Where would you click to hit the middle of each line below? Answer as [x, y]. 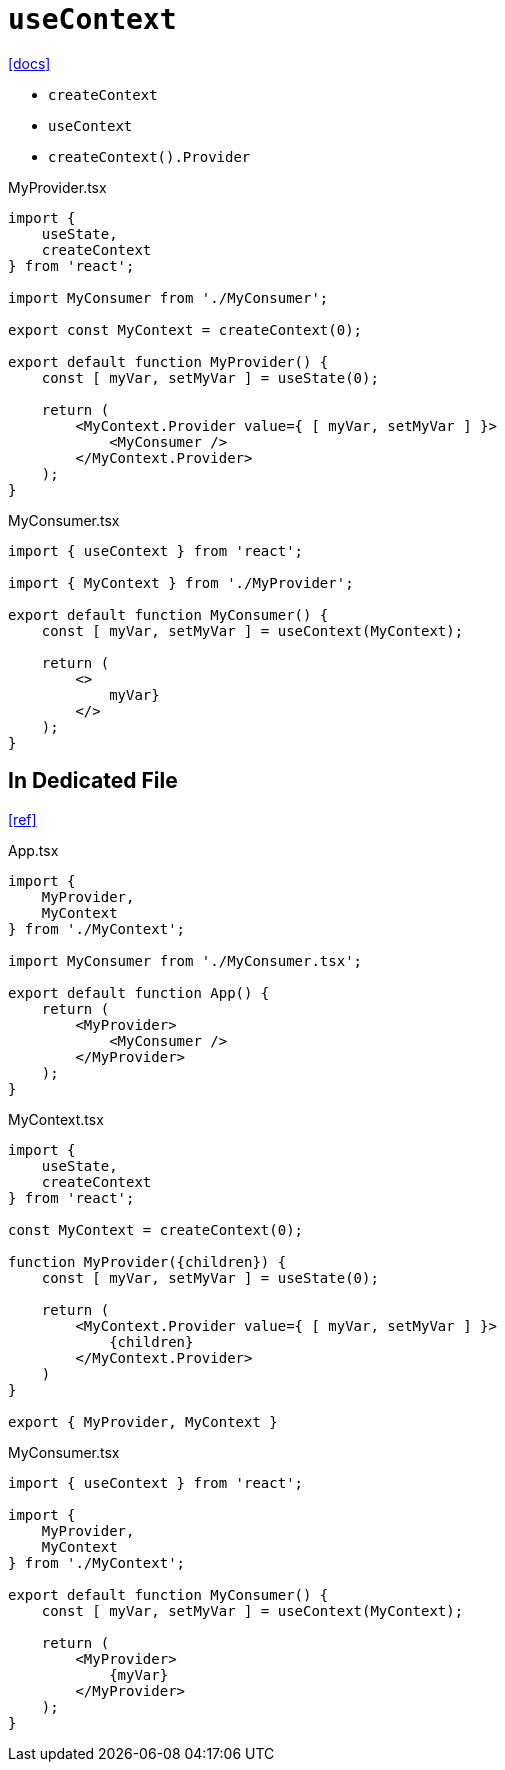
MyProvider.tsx [57, 187]
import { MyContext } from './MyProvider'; [181, 582]
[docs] [29, 63]
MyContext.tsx [56, 1119]
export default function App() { [139, 992]
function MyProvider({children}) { [147, 1261]
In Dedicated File [93, 781]
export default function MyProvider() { [168, 361]
